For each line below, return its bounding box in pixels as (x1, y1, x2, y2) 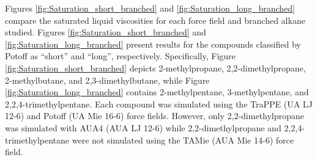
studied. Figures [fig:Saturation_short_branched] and (5, 26, 206, 38)
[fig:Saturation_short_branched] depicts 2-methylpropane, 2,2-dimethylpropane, (5, 61, 306, 74)
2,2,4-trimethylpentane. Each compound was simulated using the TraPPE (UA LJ (5, 97, 313, 110)
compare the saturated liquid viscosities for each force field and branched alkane (5, 13, 305, 26)
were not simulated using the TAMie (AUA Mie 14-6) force (72, 133, 294, 146)
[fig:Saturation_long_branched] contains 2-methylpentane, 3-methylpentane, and (5, 85, 309, 98)
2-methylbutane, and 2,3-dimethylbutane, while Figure (5, 73, 210, 86)
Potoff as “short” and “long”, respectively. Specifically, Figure (5, 49, 236, 62)
